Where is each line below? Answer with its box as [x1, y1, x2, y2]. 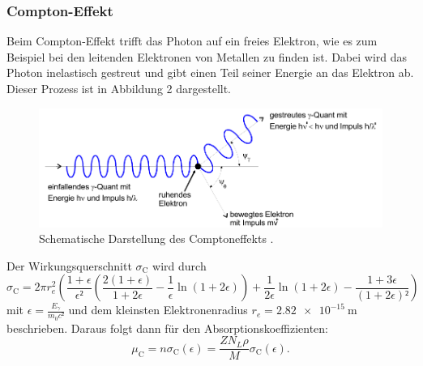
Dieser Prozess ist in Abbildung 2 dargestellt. [6, 80, 232, 96]
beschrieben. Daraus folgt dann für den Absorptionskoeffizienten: [6, 319, 328, 336]
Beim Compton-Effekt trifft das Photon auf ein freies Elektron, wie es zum [6, 32, 378, 49]
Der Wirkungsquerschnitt [6, 257, 132, 274]
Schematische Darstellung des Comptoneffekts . [39, 230, 274, 247]
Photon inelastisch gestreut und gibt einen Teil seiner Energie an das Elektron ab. [6, 64, 414, 81]
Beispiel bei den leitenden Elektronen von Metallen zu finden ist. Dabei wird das [6, 48, 408, 65]
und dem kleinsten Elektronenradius [68, 301, 248, 318]
